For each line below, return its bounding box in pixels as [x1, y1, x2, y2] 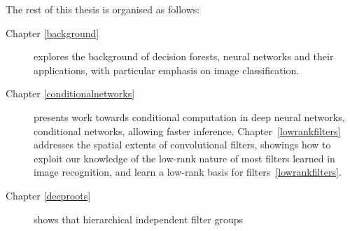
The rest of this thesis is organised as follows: [6, 2, 200, 16]
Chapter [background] [6, 25, 99, 40]
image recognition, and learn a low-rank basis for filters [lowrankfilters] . [34, 164, 342, 179]
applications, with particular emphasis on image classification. [34, 62, 300, 77]
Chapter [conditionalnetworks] [6, 86, 135, 101]
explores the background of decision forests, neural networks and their [34, 49, 334, 64]
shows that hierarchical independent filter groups [34, 211, 244, 226]
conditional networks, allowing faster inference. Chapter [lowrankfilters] [34, 123, 341, 138]
